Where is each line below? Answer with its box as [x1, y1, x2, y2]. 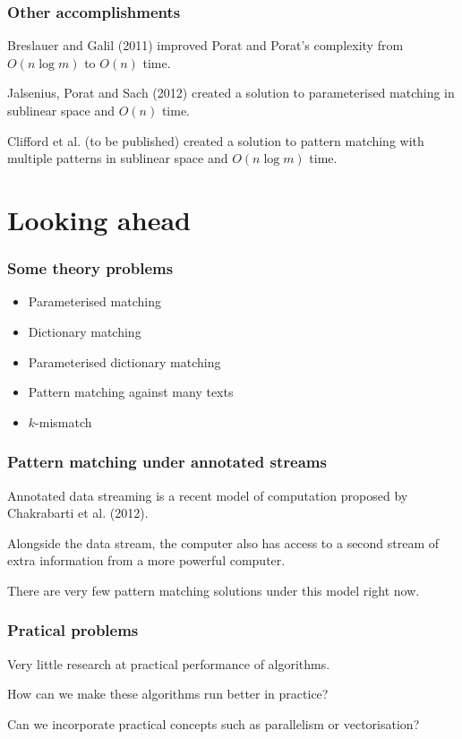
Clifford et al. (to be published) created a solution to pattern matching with [7, 131, 424, 150]
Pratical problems [7, 619, 139, 641]
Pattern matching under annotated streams [7, 451, 327, 473]
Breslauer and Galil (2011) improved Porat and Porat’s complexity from [7, 36, 404, 55]
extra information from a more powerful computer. [7, 551, 286, 570]
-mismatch [35, 412, 92, 431]
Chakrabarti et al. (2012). [7, 503, 149, 522]
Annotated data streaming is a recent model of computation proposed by [7, 486, 408, 504]
